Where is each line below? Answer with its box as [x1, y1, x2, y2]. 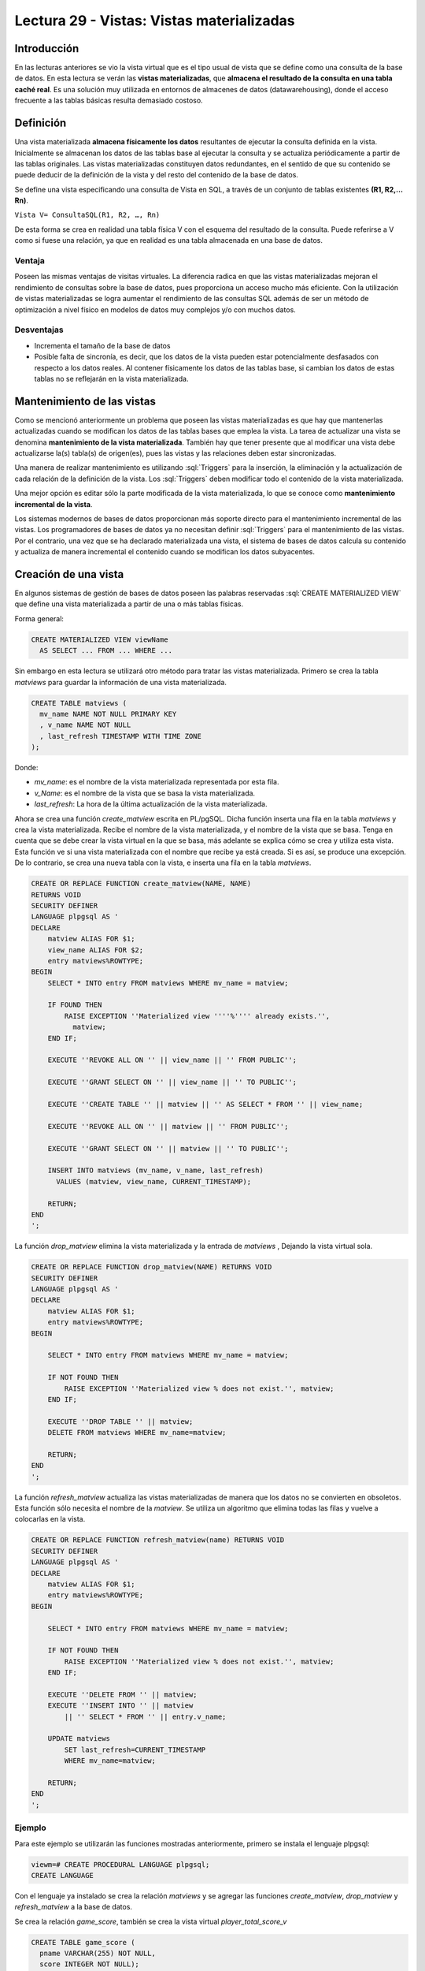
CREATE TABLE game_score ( [31, 1938, 135, 1947]
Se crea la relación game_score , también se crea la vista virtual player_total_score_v [14, 1917, 287, 1926]
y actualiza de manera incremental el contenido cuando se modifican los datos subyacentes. [14, 547, 315, 557]
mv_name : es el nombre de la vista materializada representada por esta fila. [34, 777, 279, 787]
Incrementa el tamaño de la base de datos [34, 341, 171, 350]
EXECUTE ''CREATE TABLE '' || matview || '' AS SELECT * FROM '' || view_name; [47, 1100, 364, 1108]
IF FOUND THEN [47, 1000, 102, 1009]
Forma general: [14, 613, 65, 623]
